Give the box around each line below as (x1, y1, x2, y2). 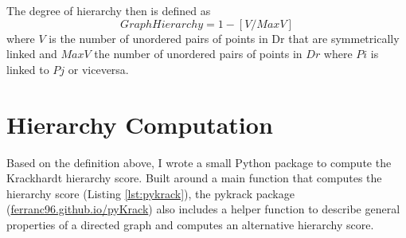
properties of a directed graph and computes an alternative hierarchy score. (6, 216, 374, 232)
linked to (6, 60, 49, 77)
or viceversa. (68, 60, 129, 77)
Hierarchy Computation (6, 107, 273, 140)
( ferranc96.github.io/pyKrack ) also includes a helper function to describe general (6, 201, 400, 217)
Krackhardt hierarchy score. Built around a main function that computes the (6, 170, 382, 186)
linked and (6, 45, 57, 62)
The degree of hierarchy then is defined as (6, 2, 211, 18)
